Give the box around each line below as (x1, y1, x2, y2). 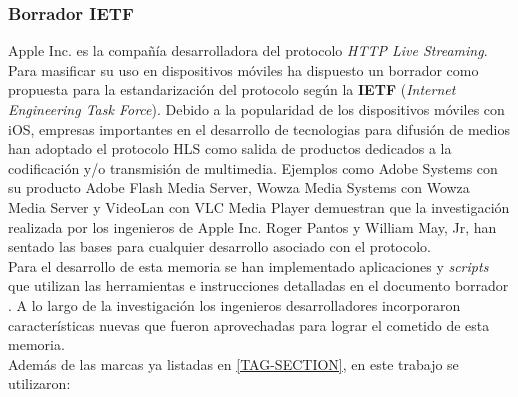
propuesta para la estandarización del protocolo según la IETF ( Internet (8, 79, 456, 100)
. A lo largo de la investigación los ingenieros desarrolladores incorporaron (8, 294, 461, 315)
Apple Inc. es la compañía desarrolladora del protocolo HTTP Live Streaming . (8, 40, 488, 61)
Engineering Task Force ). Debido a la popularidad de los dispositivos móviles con (8, 99, 505, 119)
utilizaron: (8, 373, 71, 394)
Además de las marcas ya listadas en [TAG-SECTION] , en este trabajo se (8, 353, 459, 374)
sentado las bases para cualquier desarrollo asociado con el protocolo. (8, 236, 431, 257)
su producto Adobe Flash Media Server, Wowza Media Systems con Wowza (8, 177, 470, 198)
